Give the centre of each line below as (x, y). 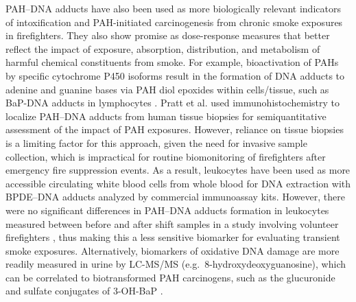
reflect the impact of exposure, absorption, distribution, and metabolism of (163, 48)
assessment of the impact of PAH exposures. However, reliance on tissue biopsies (175, 129)
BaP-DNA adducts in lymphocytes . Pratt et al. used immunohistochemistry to (173, 103)
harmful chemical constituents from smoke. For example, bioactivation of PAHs (172, 62)
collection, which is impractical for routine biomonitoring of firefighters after (166, 156)
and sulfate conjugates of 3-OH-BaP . (84, 291)
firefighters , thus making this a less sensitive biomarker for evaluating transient (173, 237)
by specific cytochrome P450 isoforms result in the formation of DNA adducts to (175, 75)
